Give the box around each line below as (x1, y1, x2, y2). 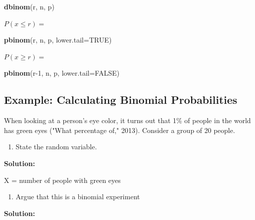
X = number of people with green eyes (4, 175, 121, 185)
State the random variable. (15, 141, 97, 152)
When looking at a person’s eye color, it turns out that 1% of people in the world (4, 115, 251, 126)
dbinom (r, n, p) (4, 1, 54, 11)
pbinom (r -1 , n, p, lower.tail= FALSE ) (4, 68, 120, 78)
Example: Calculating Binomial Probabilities (4, 92, 238, 107)
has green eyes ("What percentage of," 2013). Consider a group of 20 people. (4, 125, 235, 135)
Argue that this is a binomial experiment (15, 191, 140, 202)
